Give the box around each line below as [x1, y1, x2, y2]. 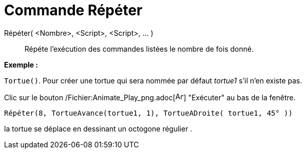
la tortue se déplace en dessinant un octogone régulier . [4, 124, 193, 133]
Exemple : [4, 60, 38, 69]
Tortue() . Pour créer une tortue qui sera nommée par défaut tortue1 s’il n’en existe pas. [4, 76, 302, 85]
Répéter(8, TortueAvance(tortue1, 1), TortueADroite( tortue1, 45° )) [4, 108, 293, 117]
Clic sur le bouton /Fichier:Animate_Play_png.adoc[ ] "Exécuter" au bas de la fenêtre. [4, 93, 296, 102]
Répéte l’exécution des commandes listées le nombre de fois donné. [25, 44, 254, 53]
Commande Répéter [4, 2, 143, 19]
